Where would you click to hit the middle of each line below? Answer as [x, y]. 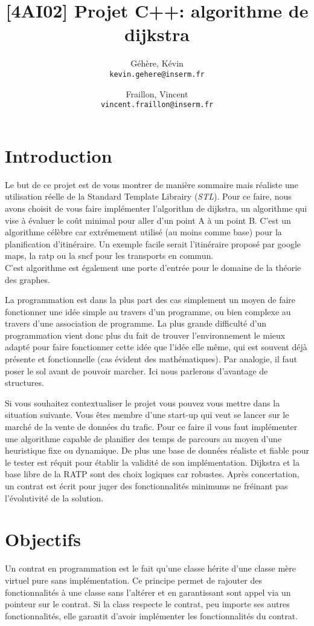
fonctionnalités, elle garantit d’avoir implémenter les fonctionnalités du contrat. [151, 615]
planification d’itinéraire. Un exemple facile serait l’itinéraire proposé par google [153, 243]
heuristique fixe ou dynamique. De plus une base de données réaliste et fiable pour [157, 450]
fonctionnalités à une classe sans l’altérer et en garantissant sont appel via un [148, 592]
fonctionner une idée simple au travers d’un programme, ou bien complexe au [148, 311]
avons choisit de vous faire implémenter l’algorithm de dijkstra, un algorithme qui [156, 208]
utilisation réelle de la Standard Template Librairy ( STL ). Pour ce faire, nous [148, 196]
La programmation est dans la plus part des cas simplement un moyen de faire [150, 300]
